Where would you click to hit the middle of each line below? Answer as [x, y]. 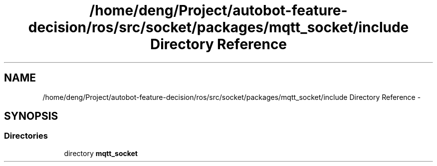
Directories [26, 136]
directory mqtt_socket [101, 153]
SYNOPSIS [31, 116]
